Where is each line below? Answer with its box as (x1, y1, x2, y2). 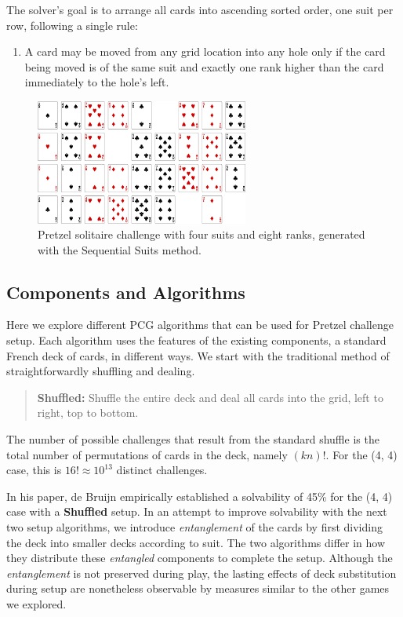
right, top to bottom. (37, 404, 139, 421)
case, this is (6, 462, 62, 478)
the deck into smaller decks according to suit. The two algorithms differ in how (6, 534, 386, 550)
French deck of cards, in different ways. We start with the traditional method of (6, 347, 390, 363)
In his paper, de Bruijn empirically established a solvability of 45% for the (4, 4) (6, 487, 393, 504)
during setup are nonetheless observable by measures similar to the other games (6, 580, 390, 597)
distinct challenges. (116, 462, 208, 478)
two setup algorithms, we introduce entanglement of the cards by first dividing (6, 519, 383, 535)
